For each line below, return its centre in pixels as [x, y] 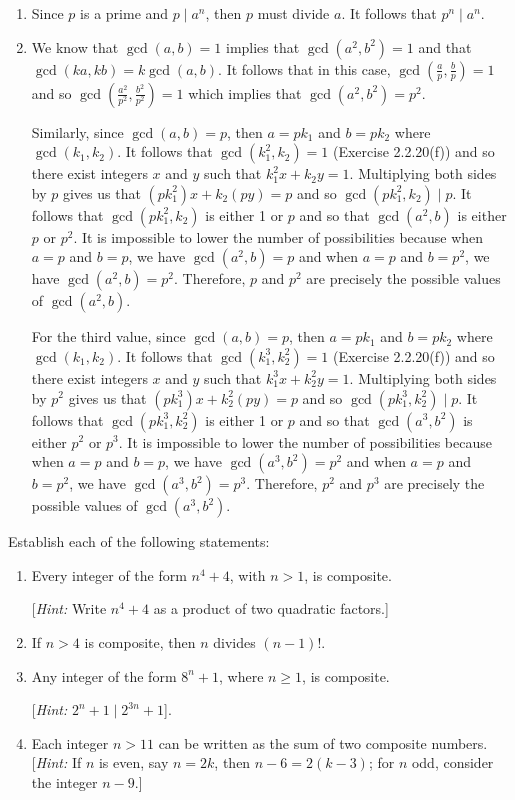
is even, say [133, 762]
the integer [64, 781]
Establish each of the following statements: [139, 541]
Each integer [70, 742]
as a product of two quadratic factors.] [271, 608]
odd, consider [452, 762]
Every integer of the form [109, 574]
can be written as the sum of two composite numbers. [323, 742]
